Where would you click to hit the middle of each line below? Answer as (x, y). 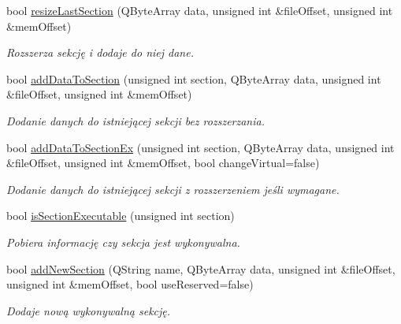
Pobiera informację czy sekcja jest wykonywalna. (123, 242)
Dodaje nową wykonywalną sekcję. (89, 310)
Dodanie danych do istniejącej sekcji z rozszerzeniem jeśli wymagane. (173, 189)
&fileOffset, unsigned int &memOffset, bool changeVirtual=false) (163, 163)
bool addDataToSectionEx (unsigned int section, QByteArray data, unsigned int (200, 147)
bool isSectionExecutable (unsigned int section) (121, 216)
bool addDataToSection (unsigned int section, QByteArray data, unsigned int (194, 78)
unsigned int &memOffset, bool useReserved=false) (130, 284)
